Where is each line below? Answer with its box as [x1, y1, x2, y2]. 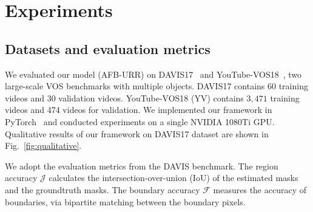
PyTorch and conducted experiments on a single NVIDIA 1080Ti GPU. [5, 115, 275, 128]
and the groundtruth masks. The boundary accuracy [5, 183, 200, 196]
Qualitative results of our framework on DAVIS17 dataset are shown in [5, 127, 269, 140]
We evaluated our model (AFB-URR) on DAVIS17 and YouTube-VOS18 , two [5, 67, 302, 80]
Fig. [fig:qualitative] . [5, 139, 82, 152]
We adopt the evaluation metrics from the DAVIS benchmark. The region [5, 159, 278, 172]
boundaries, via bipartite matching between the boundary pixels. [5, 195, 246, 208]
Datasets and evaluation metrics [5, 39, 210, 58]
